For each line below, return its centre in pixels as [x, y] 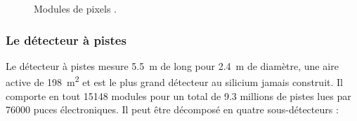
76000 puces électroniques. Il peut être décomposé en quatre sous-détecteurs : [172, 109]
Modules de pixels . [76, 8]
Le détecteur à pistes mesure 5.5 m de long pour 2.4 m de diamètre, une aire [172, 65]
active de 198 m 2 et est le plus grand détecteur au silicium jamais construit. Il [174, 81]
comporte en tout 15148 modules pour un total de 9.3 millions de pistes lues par [178, 95]
